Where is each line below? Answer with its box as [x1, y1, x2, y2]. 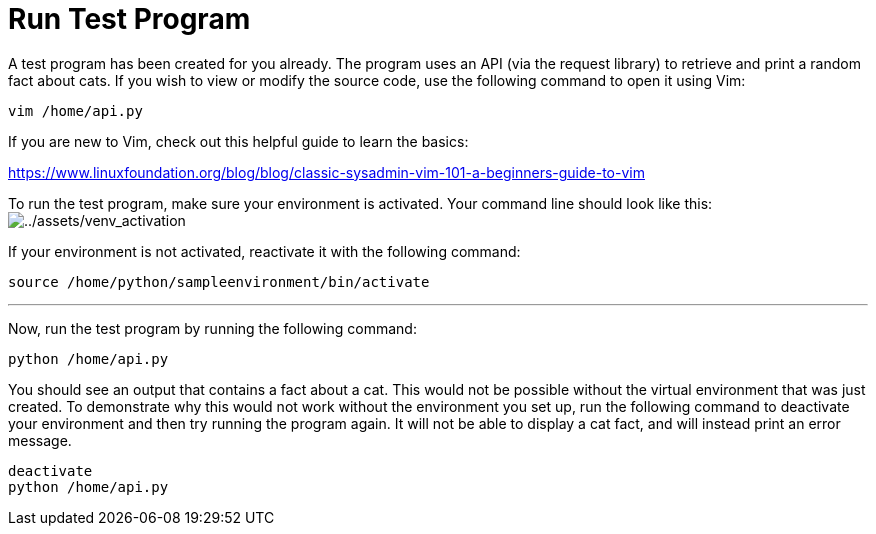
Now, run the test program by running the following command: [8, 319, 417, 337]
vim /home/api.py [8, 102, 143, 119]
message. [8, 431, 72, 449]
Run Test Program [8, 2, 251, 36]
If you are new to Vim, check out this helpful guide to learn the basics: [8, 132, 469, 150]
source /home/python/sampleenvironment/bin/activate [8, 273, 430, 290]
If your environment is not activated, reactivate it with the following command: [8, 242, 521, 260]
